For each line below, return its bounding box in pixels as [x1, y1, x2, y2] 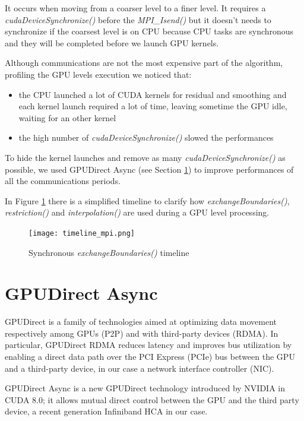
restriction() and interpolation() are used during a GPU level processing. [5, 206, 270, 219]
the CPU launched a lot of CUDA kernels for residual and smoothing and [18, 88, 287, 100]
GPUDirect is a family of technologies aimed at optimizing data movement [5, 315, 277, 328]
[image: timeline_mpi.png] [28, 229, 135, 238]
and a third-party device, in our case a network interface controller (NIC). [5, 362, 274, 374]
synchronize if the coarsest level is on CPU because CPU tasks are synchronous [5, 25, 294, 37]
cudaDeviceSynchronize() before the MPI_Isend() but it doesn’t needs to [5, 13, 271, 26]
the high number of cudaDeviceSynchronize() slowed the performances [18, 131, 274, 144]
